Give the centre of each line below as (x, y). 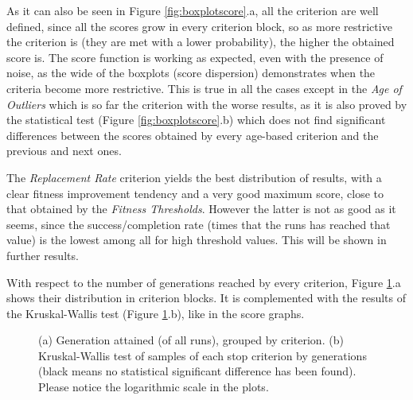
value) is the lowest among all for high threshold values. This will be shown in (197, 240)
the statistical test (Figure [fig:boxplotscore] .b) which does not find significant (196, 120)
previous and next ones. (64, 151)
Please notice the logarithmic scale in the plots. (154, 387)
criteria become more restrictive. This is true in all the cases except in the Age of (204, 88)
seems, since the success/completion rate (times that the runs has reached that (199, 224)
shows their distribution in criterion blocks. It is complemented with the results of (206, 298)
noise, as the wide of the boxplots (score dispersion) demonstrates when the (191, 73)
